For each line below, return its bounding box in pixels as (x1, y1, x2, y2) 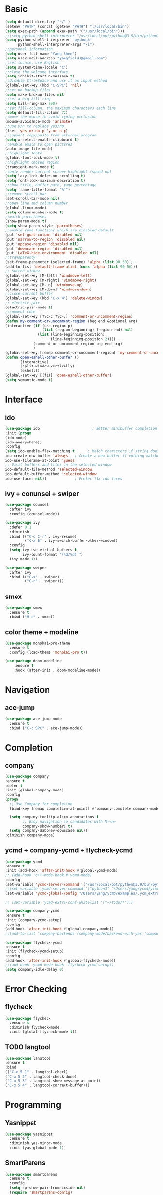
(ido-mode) (5, 435, 27, 440)
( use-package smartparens (5, 1172, 57, 1176)
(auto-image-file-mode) (5, 146, 53, 152)
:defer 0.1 (9, 525, 32, 530)
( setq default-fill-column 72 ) (5, 110, 68, 115)
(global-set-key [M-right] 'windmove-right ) (5, 278, 97, 283)
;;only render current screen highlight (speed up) (5, 169, 112, 174)
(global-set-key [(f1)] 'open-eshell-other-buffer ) (5, 373, 112, 378)
